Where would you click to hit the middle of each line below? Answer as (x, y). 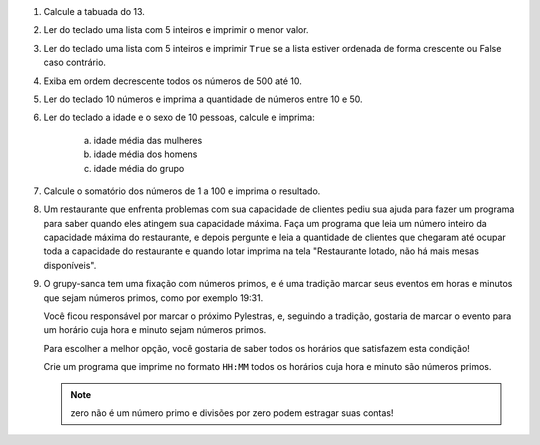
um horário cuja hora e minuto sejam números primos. (155, 330)
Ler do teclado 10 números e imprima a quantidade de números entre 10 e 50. (203, 99)
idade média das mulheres (148, 140)
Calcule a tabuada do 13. (94, 11)
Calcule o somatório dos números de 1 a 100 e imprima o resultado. (182, 191)
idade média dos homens (145, 154)
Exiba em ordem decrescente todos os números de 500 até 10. (172, 81)
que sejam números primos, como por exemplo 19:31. (153, 297)
